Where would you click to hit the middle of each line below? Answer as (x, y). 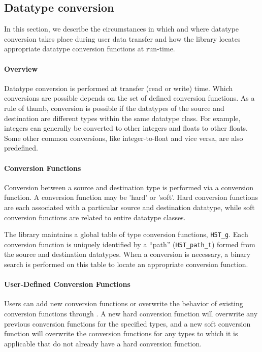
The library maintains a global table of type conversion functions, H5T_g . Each (126, 234)
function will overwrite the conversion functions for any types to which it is (121, 333)
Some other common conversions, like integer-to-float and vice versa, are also (124, 138)
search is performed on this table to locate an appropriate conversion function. (126, 264)
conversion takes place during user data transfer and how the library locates (122, 38)
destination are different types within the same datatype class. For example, (122, 118)
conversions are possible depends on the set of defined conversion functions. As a (129, 98)
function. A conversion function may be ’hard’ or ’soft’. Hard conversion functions (131, 197)
